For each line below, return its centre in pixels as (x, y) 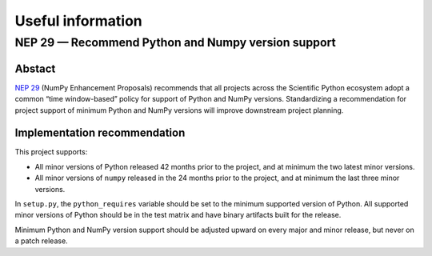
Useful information (79, 21)
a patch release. (41, 241)
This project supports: (51, 152)
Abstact (35, 68)
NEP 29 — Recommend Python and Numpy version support (175, 42)
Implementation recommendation (100, 133)
